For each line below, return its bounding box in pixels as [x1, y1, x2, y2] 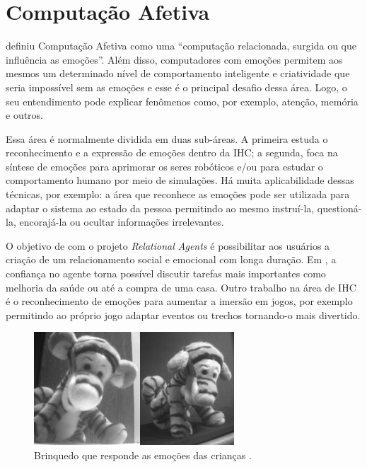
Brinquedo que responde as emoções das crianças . [34, 447, 252, 462]
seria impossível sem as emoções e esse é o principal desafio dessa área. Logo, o [6, 79, 347, 94]
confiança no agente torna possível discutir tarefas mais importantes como [6, 266, 326, 281]
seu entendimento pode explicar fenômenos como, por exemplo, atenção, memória [6, 93, 359, 108]
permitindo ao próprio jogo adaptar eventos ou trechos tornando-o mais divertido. [6, 307, 361, 322]
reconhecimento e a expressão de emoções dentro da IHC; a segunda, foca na [6, 145, 338, 160]
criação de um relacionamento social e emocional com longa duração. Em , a [6, 252, 337, 267]
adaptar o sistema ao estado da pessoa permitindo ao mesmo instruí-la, [6, 200, 315, 215]
